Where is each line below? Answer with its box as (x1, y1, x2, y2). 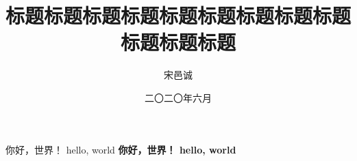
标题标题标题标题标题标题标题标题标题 (5, 1, 352, 29)
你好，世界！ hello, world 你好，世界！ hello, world (5, 142, 236, 156)
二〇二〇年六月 (145, 90, 212, 104)
